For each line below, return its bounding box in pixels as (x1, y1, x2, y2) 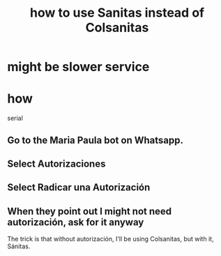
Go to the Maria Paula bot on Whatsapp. (7, 134, 183, 146)
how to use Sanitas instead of (30, 5, 204, 21)
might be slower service (7, 59, 150, 75)
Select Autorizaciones (7, 158, 106, 170)
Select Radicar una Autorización (7, 181, 151, 193)
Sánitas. (7, 242, 31, 250)
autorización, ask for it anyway (7, 216, 144, 228)
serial (7, 114, 23, 123)
